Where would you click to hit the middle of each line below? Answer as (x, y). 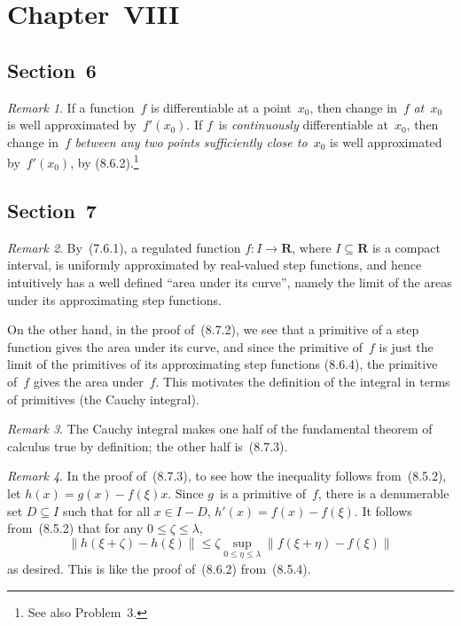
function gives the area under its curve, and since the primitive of (185, 346)
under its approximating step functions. (114, 299)
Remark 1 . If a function (71, 107)
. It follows (383, 510)
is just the (406, 346)
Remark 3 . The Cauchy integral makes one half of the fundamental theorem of (220, 429)
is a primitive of (263, 493)
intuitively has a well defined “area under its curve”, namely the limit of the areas (230, 282)
